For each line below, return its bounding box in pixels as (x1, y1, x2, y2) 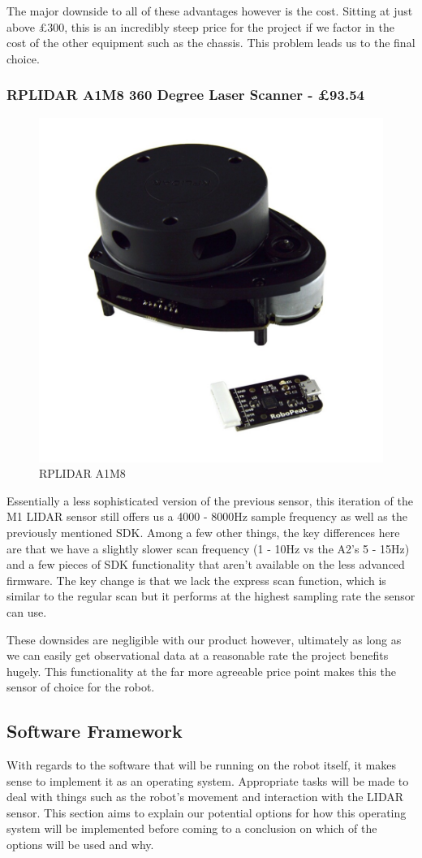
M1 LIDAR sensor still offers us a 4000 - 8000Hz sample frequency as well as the (6, 508, 407, 525)
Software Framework (6, 718, 183, 743)
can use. (6, 603, 47, 620)
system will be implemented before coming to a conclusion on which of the (6, 820, 377, 837)
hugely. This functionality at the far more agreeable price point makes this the (6, 662, 396, 679)
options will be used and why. (6, 836, 154, 853)
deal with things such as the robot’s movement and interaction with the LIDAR (6, 788, 404, 805)
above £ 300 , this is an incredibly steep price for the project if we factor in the (6, 18, 394, 35)
